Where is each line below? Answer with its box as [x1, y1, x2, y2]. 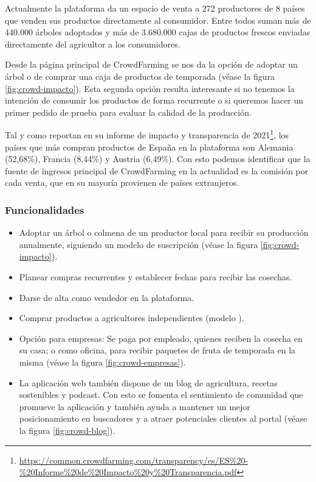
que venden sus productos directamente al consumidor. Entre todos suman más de [5, 13, 311, 26]
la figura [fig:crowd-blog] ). [19, 424, 115, 436]
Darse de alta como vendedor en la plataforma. [19, 291, 194, 303]
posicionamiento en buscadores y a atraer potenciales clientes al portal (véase [19, 412, 307, 425]
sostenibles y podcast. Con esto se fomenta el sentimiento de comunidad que [19, 388, 303, 401]
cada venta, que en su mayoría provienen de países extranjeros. [5, 176, 239, 189]
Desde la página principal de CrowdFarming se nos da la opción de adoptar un [5, 58, 298, 71]
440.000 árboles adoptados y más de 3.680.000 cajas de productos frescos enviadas [5, 26, 311, 38]
